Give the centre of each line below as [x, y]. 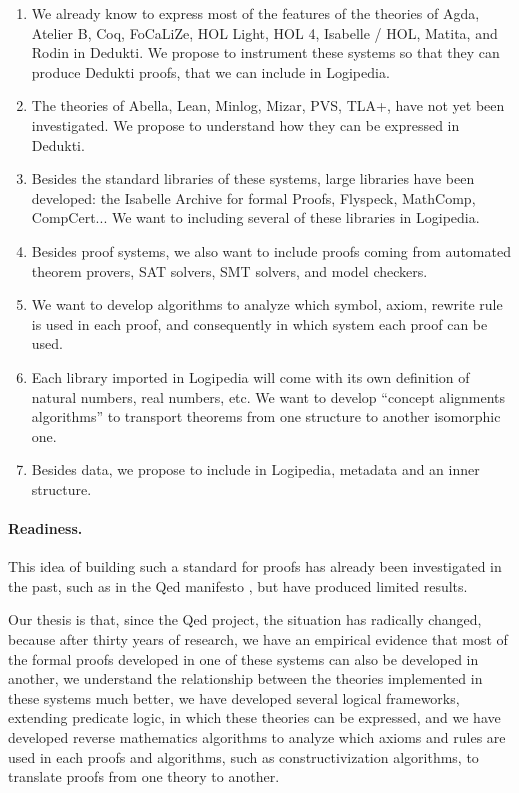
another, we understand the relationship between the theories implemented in [245, 678]
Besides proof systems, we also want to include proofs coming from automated [271, 250]
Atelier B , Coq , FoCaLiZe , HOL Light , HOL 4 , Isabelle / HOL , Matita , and [264, 32]
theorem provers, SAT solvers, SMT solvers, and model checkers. [229, 270]
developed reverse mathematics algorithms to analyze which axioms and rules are [257, 737]
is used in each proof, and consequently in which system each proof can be [259, 323]
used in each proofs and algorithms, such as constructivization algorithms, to [243, 756]
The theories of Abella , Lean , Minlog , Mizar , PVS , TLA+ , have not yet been [268, 105]
